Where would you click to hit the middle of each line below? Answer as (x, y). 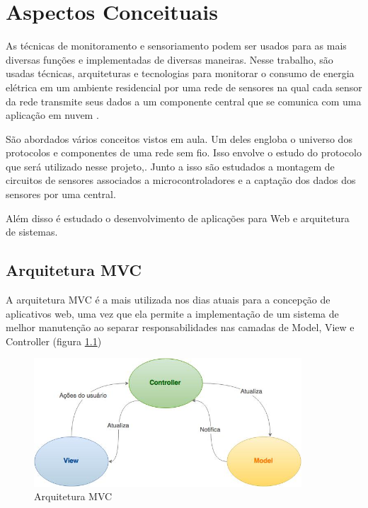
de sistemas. (32, 232)
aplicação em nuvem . (52, 115)
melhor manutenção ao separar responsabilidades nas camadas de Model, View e (180, 327)
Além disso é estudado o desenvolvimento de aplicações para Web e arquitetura (178, 218)
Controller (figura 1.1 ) (54, 341)
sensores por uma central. (61, 194)
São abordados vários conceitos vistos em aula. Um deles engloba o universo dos (179, 138)
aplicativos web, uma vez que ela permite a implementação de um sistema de (172, 313)
